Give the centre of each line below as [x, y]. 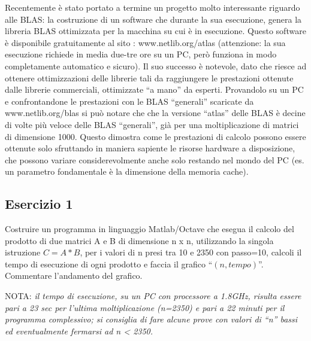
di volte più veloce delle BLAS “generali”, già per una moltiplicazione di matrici [152, 124]
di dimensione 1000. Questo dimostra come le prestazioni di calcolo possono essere [155, 136]
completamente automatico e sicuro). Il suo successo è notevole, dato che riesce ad [156, 66]
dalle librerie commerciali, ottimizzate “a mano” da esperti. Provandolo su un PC [154, 89]
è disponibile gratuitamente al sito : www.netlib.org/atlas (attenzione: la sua [145, 42]
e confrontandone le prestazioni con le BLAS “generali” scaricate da [129, 101]
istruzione [23, 252]
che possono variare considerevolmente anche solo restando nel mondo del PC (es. [155, 159]
